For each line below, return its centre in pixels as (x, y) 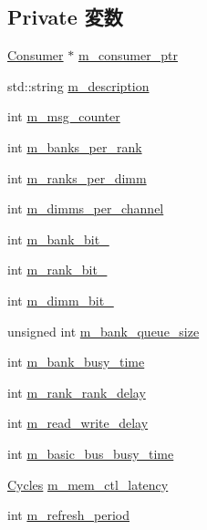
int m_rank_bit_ (57, 270)
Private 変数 (65, 17)
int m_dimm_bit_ (61, 300)
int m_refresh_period (69, 515)
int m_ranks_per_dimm (77, 177)
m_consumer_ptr (128, 55)
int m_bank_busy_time (76, 362)
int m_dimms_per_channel (86, 208)
